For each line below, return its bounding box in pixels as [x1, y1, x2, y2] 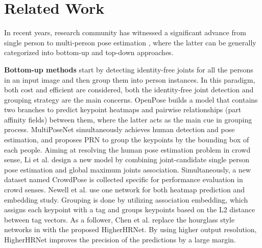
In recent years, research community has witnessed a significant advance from [4, 27, 246, 38]
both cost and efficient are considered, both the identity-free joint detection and [4, 84, 254, 95]
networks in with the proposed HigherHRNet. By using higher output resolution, [4, 224, 257, 235]
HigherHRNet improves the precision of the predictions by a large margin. [4, 234, 236, 244]
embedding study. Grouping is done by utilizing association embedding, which [4, 194, 248, 205]
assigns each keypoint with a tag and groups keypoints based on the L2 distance [4, 204, 255, 215]
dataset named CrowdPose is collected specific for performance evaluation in [4, 174, 243, 185]
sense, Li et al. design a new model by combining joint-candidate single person [4, 154, 250, 165]
